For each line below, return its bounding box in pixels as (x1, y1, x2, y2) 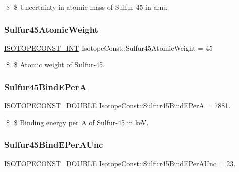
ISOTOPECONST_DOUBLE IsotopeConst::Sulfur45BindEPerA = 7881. (4, 100, 231, 111)
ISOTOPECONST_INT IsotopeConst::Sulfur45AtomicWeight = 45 (4, 42, 213, 53)
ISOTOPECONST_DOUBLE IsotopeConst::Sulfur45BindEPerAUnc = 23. (4, 158, 236, 168)
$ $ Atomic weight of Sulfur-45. (6, 59, 105, 70)
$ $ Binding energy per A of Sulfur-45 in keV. (6, 117, 149, 127)
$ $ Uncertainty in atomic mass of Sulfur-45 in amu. (6, 2, 169, 12)
